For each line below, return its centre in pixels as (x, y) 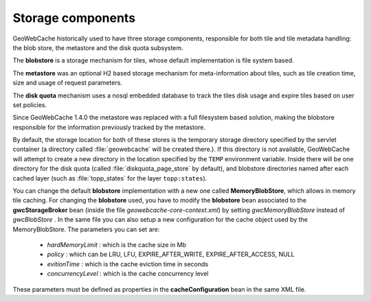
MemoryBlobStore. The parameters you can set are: (86, 229)
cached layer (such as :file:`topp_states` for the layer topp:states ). (110, 178)
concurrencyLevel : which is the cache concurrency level (128, 274)
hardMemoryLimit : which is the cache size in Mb (117, 244)
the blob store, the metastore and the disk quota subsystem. (98, 47)
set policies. (30, 105)
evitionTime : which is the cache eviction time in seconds (128, 264)
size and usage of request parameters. (68, 83)
